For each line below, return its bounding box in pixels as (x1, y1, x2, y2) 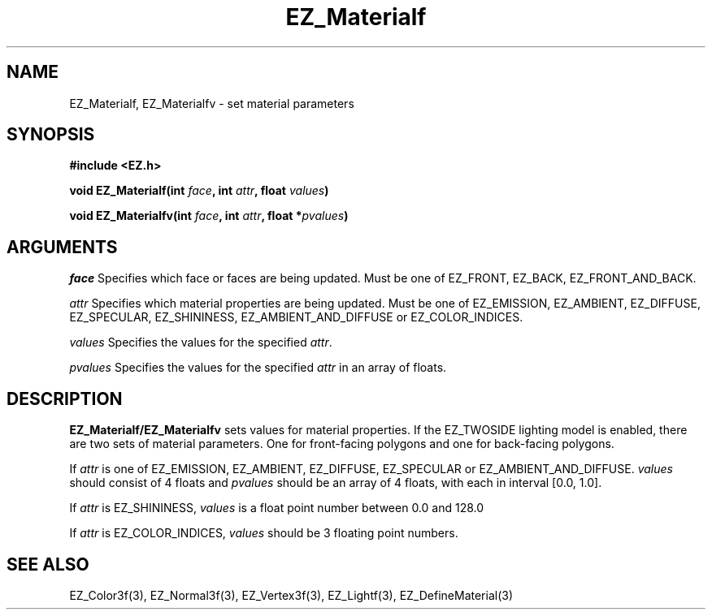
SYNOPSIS (7, 124, 95, 145)
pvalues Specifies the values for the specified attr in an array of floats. (69, 360, 447, 375)
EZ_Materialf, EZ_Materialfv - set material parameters (69, 96, 354, 110)
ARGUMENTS (7, 236, 118, 257)
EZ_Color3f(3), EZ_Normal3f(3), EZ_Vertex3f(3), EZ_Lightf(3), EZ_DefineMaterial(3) (69, 588, 514, 602)
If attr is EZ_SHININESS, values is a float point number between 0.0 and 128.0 (69, 501, 484, 515)
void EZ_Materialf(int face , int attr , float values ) (69, 183, 329, 198)
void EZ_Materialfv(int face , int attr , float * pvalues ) (69, 209, 349, 223)
